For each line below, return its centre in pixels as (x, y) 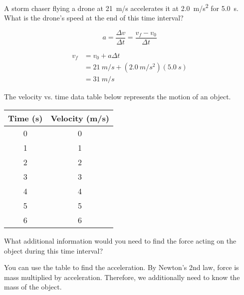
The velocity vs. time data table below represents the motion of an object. (118, 97)
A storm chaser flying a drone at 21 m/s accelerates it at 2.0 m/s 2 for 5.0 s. (121, 7)
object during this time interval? (54, 250)
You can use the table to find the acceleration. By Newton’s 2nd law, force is (122, 267)
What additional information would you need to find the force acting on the (120, 241)
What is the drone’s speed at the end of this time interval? (94, 18)
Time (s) (25, 118)
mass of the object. (33, 287)
